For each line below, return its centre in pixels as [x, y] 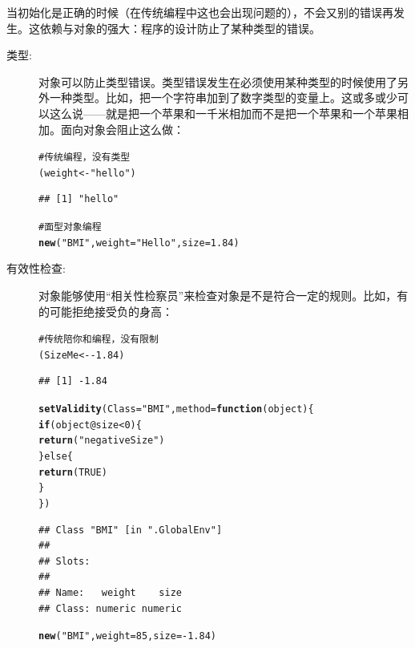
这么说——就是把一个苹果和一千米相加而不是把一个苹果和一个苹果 [223, 113]
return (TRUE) [73, 472]
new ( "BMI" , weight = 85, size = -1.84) [127, 636]
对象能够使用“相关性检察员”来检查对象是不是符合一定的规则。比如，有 [224, 295]
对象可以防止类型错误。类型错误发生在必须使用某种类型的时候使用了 [218, 81]
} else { [56, 457]
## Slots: [64, 561]
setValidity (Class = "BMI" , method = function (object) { [176, 409]
